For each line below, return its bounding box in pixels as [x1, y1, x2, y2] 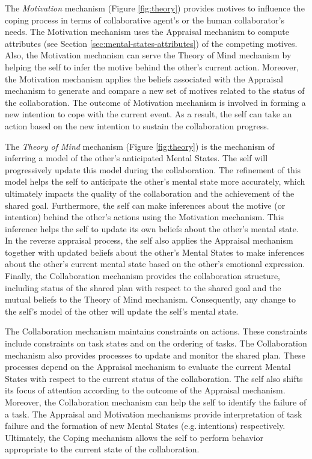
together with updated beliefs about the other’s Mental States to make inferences [5, 245, 304, 258]
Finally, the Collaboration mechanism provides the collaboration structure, [5, 270, 281, 282]
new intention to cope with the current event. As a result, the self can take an [5, 108, 292, 120]
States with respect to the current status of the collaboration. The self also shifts [5, 372, 303, 384]
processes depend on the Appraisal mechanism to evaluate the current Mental [5, 360, 291, 373]
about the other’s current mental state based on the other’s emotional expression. [5, 257, 305, 270]
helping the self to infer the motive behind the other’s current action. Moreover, [5, 60, 299, 73]
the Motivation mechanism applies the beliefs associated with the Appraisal [5, 72, 283, 85]
